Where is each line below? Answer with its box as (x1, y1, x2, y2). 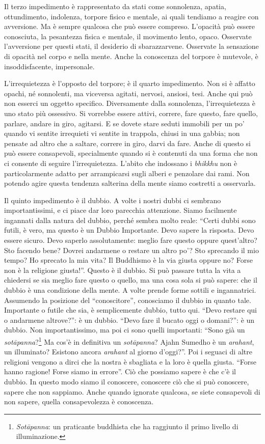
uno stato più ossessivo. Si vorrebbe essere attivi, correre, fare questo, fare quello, (4, 107, 258, 118)
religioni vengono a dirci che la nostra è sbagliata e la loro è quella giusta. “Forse (4, 356, 256, 367)
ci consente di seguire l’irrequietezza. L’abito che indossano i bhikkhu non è (4, 157, 237, 168)
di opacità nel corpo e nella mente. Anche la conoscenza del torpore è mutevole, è (4, 50, 258, 61)
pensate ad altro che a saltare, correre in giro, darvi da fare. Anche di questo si (4, 137, 251, 148)
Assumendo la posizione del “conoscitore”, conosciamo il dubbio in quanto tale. (4, 294, 251, 305)
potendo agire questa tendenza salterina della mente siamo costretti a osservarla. (4, 178, 256, 188)
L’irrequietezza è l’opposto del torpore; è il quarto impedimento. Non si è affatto (4, 78, 255, 89)
